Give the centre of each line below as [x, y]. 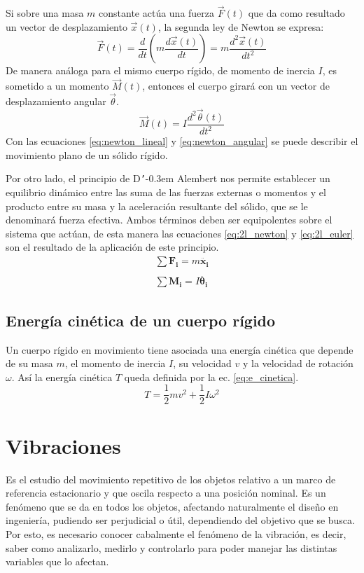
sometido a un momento [57, 86]
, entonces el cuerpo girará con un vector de [236, 86]
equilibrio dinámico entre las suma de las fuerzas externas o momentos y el [166, 192]
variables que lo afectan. [57, 561]
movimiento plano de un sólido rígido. [87, 154]
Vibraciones [63, 445]
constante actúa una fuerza [157, 13]
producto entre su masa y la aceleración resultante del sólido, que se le [157, 206]
